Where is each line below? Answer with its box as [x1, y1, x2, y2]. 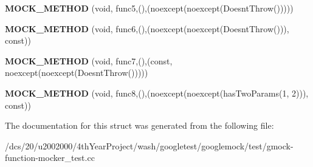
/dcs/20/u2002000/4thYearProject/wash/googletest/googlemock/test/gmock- [5, 139, 294, 152]
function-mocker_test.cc [5, 151, 95, 164]
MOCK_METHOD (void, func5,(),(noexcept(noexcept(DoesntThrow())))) [5, 2, 294, 14]
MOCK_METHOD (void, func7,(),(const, [5, 54, 173, 67]
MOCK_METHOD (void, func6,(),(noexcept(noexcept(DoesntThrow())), [5, 22, 289, 35]
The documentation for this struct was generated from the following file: [5, 119, 274, 132]
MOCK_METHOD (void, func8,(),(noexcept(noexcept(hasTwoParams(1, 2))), [5, 86, 309, 99]
